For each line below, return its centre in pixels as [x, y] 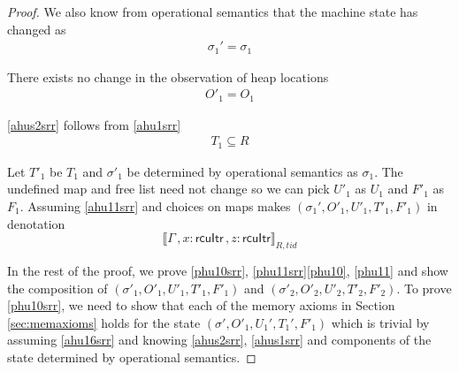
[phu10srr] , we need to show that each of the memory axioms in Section [201, 305]
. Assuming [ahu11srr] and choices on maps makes [155, 206]
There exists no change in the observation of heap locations [168, 76]
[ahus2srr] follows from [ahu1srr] [94, 124]
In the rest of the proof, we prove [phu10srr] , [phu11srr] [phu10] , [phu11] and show [228, 270]
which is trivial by [380, 322]
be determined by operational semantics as [242, 171]
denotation [36, 223]
